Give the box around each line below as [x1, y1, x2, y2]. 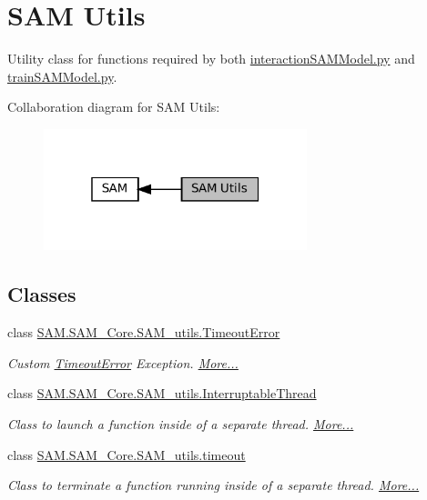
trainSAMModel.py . [7, 66, 117, 85]
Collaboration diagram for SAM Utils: [7, 97, 220, 116]
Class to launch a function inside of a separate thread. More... [7, 414, 354, 433]
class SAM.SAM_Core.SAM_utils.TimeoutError [7, 323, 280, 342]
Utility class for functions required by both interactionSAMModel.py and [7, 49, 415, 68]
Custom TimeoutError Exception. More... [7, 353, 239, 372]
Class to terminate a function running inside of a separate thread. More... [7, 475, 420, 495]
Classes [7, 280, 76, 308]
